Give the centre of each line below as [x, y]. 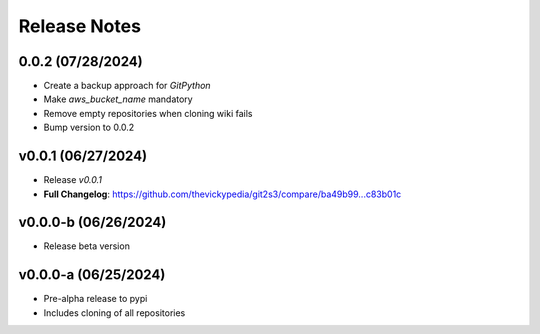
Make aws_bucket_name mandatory [118, 99]
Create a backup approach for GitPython [127, 86]
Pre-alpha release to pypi [95, 299]
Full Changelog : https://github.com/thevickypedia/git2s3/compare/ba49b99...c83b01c [222, 194]
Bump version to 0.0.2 [89, 127]
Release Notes [80, 26]
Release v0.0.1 [73, 180]
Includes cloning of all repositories [114, 312]
